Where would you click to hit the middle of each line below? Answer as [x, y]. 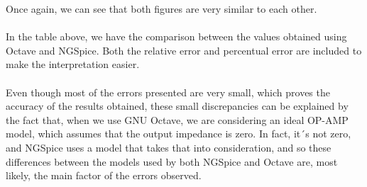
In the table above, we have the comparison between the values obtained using [176, 36]
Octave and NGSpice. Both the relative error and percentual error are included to [184, 50]
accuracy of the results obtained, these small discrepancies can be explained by [177, 106]
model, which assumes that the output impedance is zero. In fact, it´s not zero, [179, 134]
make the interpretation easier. [73, 64]
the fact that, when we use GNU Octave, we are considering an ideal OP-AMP [177, 119]
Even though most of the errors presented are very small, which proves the [168, 92]
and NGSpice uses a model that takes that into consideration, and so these [169, 147]
